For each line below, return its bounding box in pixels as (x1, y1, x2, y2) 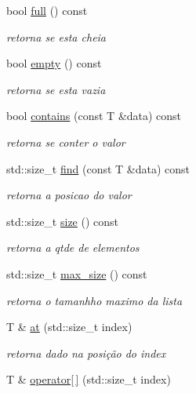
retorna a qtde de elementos (6, 239, 140, 256)
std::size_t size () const (6, 213, 119, 229)
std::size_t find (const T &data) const (6, 160, 191, 176)
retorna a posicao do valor (6, 187, 132, 203)
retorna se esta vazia (6, 81, 106, 97)
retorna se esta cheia (6, 28, 107, 45)
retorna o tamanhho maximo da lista (6, 292, 183, 308)
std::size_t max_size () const (6, 265, 147, 282)
